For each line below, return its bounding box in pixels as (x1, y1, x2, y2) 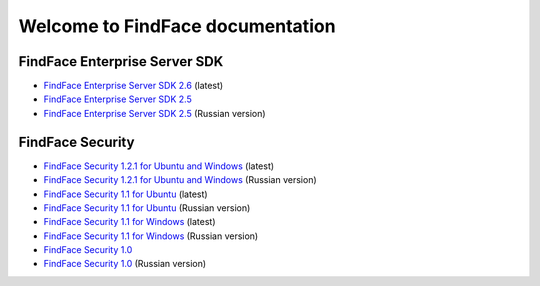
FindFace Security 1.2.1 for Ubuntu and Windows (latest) (43, 160, 275, 172)
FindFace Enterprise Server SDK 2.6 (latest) (43, 80, 224, 92)
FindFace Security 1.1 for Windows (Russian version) (43, 230, 259, 242)
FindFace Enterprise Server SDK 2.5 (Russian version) (43, 107, 266, 119)
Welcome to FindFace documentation (18, 15, 336, 37)
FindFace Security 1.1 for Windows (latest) (43, 216, 216, 228)
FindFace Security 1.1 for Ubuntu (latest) (43, 188, 209, 200)
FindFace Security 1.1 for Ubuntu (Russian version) (43, 201, 251, 214)
